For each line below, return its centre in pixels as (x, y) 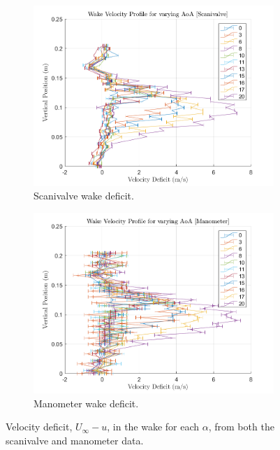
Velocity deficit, (39, 427)
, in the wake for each (153, 427)
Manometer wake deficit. (86, 403)
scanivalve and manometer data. (75, 440)
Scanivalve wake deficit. (84, 196)
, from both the (241, 427)
